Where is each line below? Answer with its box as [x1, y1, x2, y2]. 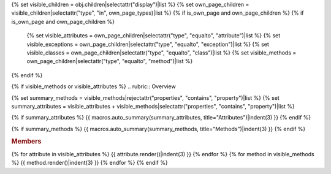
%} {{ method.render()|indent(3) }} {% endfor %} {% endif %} [11, 159, 168, 167]
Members [11, 137, 42, 146]
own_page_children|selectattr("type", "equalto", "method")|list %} [26, 58, 193, 65]
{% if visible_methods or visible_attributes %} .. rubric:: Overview [11, 83, 176, 90]
